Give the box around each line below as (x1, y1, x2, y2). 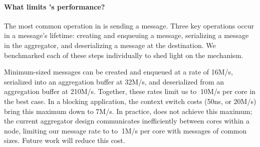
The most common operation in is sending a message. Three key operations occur (4, 20, 254, 30)
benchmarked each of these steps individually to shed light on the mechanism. (4, 49, 243, 60)
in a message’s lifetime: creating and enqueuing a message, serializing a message (4, 30, 249, 40)
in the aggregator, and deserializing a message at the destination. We (4, 39, 216, 50)
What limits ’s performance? (4, 1, 105, 11)
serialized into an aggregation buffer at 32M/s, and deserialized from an (4, 76, 224, 86)
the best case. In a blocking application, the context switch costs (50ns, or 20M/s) (4, 95, 256, 106)
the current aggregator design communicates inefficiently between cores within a (4, 115, 249, 126)
